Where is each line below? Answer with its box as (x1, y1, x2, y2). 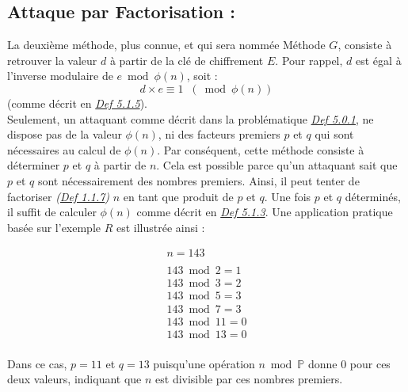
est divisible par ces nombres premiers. (155, 371, 343, 387)
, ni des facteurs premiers (158, 126, 280, 143)
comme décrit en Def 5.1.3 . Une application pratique (136, 204, 393, 220)
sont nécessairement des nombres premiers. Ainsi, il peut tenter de (37, 172, 360, 188)
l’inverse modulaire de (7, 67, 113, 84)
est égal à (356, 51, 402, 68)
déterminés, (345, 188, 401, 204)
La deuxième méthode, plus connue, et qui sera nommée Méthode (7, 36, 326, 53)
